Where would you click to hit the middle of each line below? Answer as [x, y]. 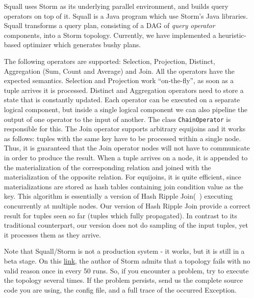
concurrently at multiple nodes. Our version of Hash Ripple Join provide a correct [127, 205]
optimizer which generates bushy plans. [82, 45]
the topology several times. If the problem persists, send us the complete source [124, 280]
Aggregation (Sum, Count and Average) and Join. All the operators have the [119, 71]
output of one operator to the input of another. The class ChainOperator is [117, 119]
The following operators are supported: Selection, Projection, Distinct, [110, 61]
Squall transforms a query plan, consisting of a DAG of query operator [110, 25]
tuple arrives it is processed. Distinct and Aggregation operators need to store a [124, 90]
